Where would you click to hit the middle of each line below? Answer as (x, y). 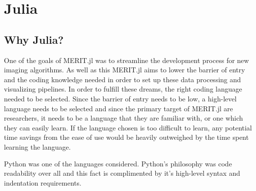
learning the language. (37, 146)
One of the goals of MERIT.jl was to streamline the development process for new (127, 60)
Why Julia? (34, 39)
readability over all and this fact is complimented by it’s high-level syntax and (122, 173)
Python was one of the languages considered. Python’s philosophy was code (118, 163)
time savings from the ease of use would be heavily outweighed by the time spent (127, 137)
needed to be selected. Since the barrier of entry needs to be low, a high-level (120, 98)
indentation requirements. (43, 182)
